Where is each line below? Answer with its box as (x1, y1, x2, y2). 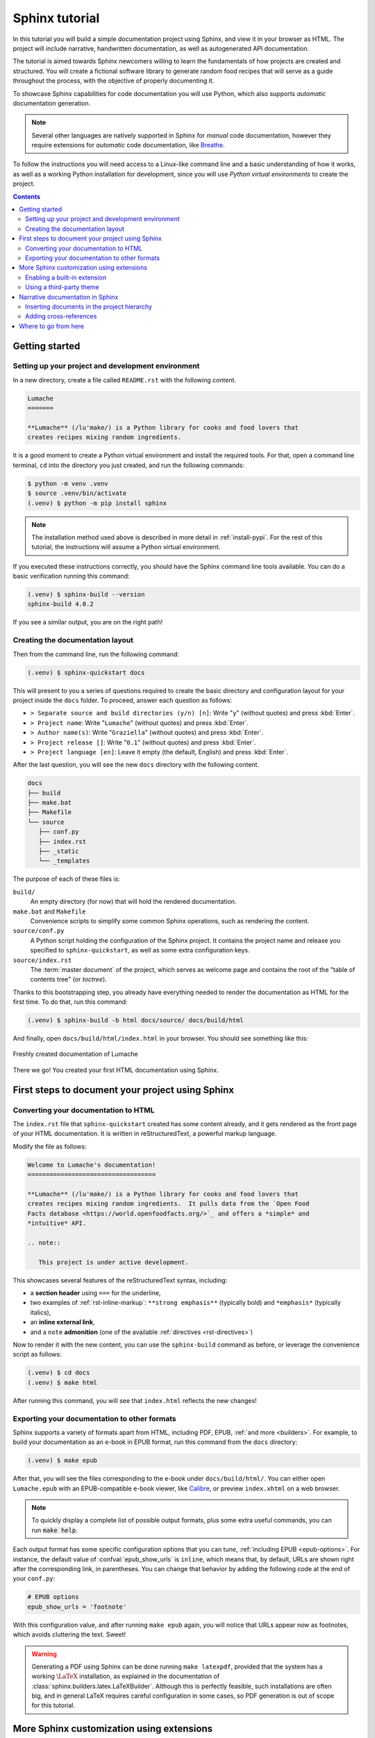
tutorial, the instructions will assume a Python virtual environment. (31, 543, 221, 551)
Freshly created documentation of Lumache (12, 1050, 138, 1058)
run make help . (31, 1526, 78, 1534)
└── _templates (38, 857, 90, 865)
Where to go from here (19, 322, 85, 330)
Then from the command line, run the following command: (12, 650, 180, 658)
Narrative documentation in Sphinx (19, 293, 119, 301)
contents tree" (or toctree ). (30, 975, 107, 984)
